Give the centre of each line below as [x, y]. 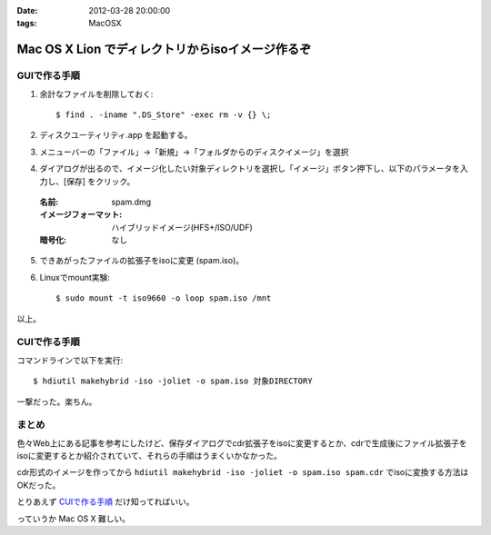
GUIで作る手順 [49, 75]
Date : [27, 10]
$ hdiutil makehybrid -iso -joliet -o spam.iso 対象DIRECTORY [173, 381]
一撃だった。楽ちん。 [57, 401]
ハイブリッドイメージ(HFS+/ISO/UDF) [182, 227]
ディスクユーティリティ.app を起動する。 [116, 135]
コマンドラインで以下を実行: [70, 360]
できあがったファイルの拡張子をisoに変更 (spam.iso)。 [142, 261]
